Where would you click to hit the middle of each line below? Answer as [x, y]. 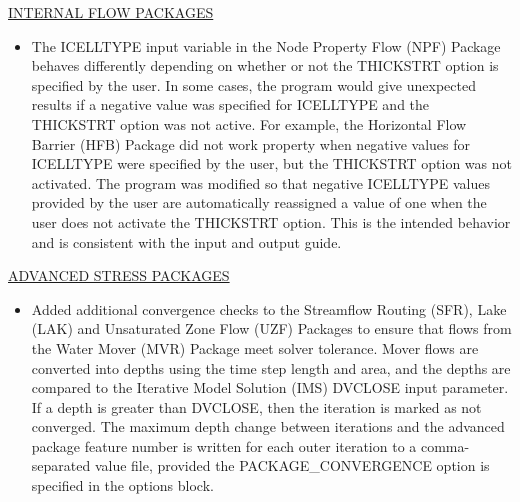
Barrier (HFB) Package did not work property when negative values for [251, 143]
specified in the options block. [122, 485]
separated [61, 465]
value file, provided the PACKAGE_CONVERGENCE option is [292, 465]
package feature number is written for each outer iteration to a [224, 445]
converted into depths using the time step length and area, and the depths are [271, 367]
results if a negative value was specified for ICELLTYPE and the [230, 104]
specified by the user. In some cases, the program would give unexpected [253, 84]
